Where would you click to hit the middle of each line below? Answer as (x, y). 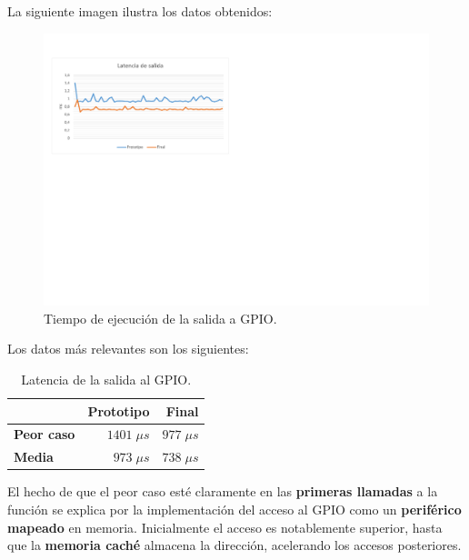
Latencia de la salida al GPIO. (106, 380)
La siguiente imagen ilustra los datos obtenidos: (140, 11)
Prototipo (119, 410)
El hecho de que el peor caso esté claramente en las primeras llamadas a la (223, 491)
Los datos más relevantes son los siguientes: (128, 349)
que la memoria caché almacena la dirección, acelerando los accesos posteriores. (234, 545)
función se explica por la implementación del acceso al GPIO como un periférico (234, 509)
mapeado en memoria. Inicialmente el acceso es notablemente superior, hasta (225, 527)
